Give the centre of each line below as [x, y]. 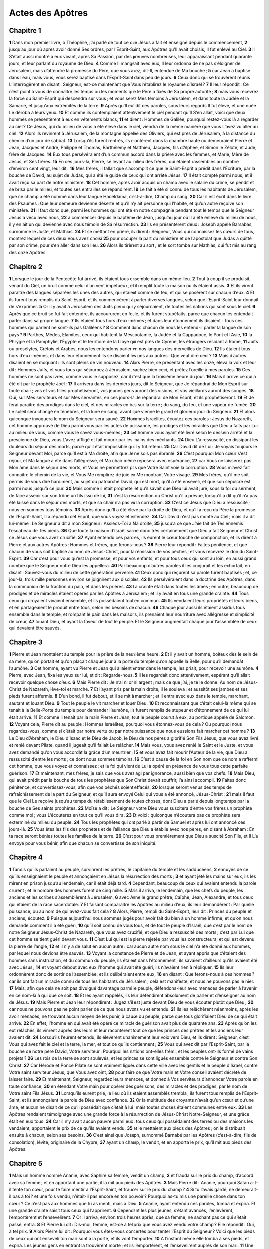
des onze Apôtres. [28, 252]
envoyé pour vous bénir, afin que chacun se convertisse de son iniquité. [83, 843]
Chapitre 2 [26, 267]
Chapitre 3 [26, 643]
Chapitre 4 [26, 858]
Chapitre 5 [26, 1163]
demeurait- [246, 1189]
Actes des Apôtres [49, 13]
